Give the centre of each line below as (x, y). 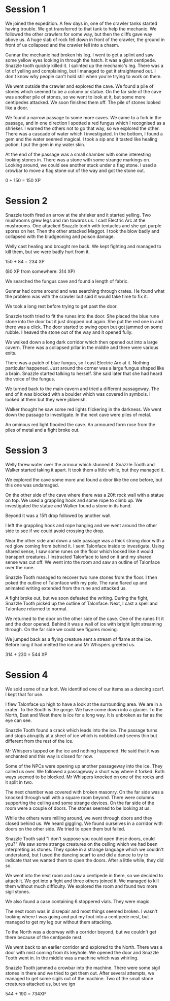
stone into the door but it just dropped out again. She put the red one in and (84, 321)
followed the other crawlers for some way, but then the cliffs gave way (79, 34)
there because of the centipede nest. (44, 937)
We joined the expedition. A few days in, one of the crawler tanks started (81, 23)
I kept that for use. (24, 694)
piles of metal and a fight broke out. (42, 430)
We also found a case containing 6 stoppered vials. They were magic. (78, 901)
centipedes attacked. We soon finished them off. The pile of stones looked (83, 102)
